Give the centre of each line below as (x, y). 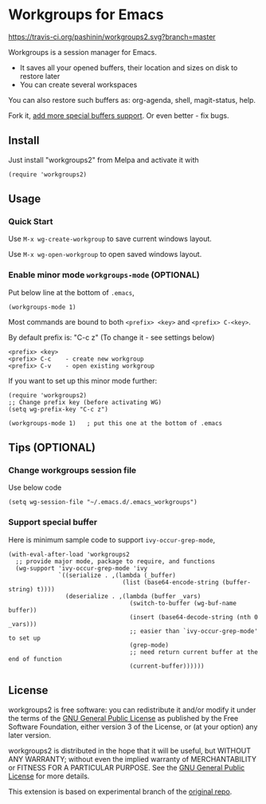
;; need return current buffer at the (194, 652)
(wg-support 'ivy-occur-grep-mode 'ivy (82, 568)
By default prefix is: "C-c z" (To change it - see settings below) (111, 337)
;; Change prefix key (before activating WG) (85, 402)
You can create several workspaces (78, 85)
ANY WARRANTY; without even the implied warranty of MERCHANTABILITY (133, 759)
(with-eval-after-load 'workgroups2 (69, 554)
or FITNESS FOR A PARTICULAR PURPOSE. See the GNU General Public (127, 767)
